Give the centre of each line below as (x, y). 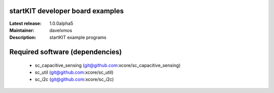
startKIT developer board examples (66, 11)
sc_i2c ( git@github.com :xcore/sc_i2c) (74, 79)
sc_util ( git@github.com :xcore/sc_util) (74, 72)
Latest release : (25, 23)
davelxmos (61, 30)
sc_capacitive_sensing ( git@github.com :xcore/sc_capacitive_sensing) (108, 65)
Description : (23, 38)
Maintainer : (22, 30)
